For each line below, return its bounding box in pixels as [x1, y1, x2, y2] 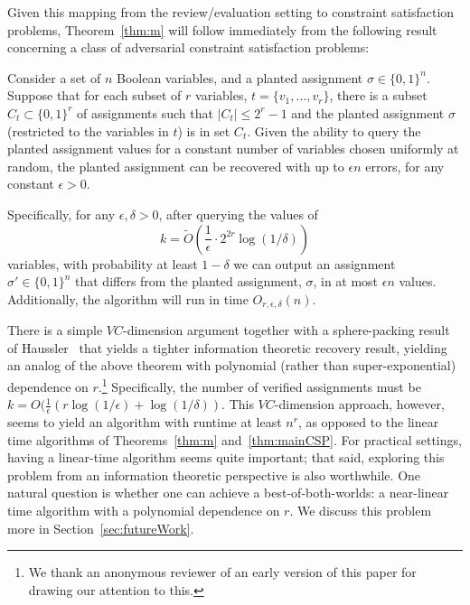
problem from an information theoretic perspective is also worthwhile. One [7, 465, 421, 484]
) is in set [177, 121, 230, 140]
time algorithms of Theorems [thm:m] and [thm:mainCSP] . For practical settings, [7, 430, 462, 449]
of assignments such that [77, 103, 213, 122]
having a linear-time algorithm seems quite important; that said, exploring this [7, 448, 445, 467]
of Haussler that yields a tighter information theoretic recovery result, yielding [7, 338, 447, 357]
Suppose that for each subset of [7, 86, 182, 105]
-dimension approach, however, [274, 395, 445, 414]
